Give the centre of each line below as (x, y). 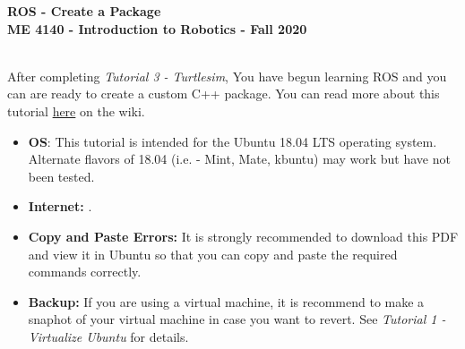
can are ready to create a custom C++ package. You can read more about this (224, 94)
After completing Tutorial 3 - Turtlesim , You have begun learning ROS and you (227, 76)
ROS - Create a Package (84, 11)
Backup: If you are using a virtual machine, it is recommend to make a (226, 301)
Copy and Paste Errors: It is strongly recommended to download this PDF (243, 236)
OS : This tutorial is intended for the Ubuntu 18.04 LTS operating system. (232, 141)
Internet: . (60, 206)
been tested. (61, 176)
